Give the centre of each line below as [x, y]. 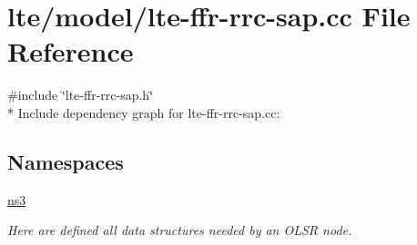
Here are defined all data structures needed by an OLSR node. [180, 230]
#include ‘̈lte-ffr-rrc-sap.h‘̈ [81, 95]
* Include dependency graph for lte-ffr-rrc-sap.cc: [144, 112]
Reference [71, 51]
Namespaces [66, 161]
